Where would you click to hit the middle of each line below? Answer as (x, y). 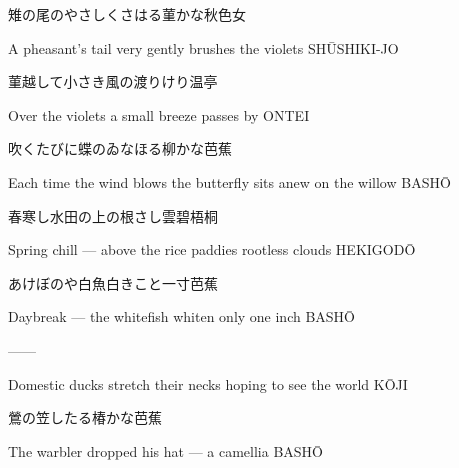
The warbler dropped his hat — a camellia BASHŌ (165, 450)
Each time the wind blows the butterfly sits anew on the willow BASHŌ (229, 181)
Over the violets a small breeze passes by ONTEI (159, 114)
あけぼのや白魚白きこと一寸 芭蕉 (113, 282)
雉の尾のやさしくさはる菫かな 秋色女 (127, 14)
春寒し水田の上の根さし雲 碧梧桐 (113, 215)
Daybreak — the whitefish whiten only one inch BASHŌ (182, 316)
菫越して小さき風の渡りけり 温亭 (113, 81)
